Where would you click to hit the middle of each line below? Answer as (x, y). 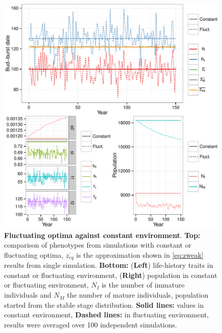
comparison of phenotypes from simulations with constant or (98, 245)
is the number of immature (143, 285)
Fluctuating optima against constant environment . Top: (102, 235)
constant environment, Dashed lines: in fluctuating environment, (106, 315)
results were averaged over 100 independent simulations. (91, 324)
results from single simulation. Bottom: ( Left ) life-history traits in (109, 265)
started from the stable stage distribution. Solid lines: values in (104, 304)
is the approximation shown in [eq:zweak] (140, 254)
